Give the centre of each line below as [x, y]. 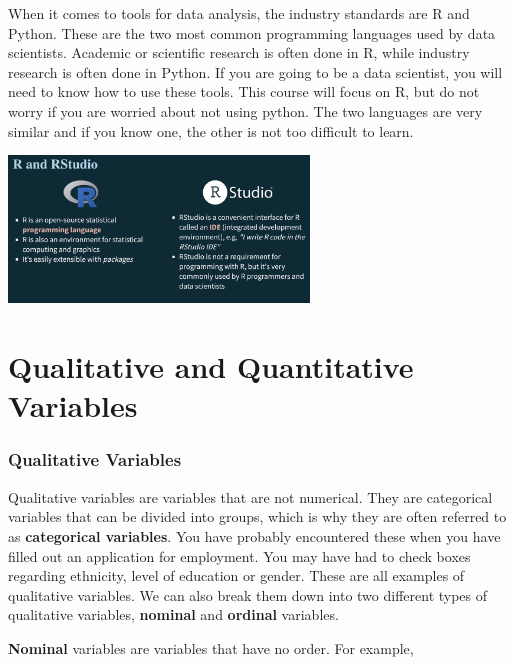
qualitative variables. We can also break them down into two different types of [248, 594]
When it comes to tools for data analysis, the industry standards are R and [239, 13]
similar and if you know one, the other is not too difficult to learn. [211, 130]
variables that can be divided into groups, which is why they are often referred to [257, 516]
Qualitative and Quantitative [211, 366]
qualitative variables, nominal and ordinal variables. [173, 614]
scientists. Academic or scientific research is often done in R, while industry [239, 52]
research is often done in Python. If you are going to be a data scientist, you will [255, 71]
